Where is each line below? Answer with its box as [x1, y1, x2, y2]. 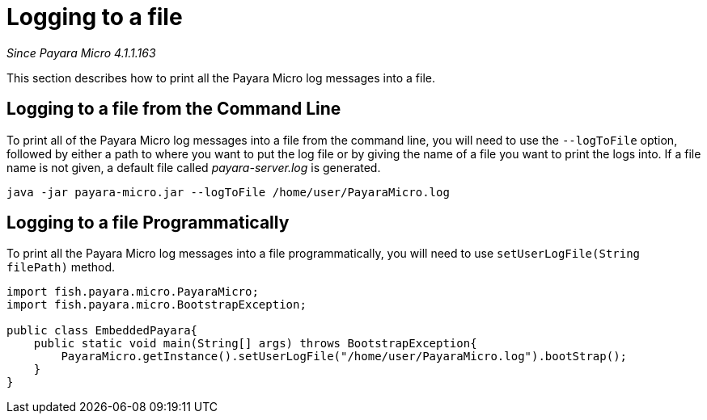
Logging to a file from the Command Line [6, 99, 341, 120]
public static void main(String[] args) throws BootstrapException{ [33, 337, 477, 351]
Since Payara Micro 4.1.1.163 [6, 45, 156, 60]
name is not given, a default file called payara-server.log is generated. [6, 160, 381, 174]
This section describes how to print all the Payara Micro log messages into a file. [6, 70, 436, 85]
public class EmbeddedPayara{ [6, 324, 198, 338]
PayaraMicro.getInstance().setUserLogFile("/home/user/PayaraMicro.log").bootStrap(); [61, 350, 628, 363]
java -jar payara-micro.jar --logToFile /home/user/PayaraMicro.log [6, 185, 450, 199]
